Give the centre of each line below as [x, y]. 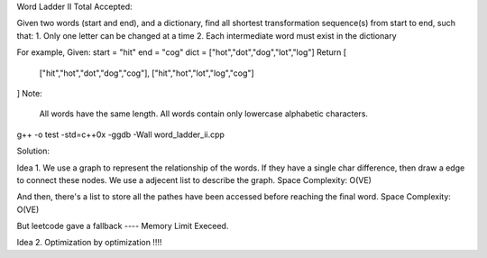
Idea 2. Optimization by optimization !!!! [89, 243]
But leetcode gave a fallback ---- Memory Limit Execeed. [123, 226]
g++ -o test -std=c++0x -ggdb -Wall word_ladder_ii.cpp [121, 134]
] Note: [29, 93]
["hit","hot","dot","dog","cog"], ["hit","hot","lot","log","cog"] [147, 73]
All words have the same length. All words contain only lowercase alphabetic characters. [204, 114]
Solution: [33, 151]
